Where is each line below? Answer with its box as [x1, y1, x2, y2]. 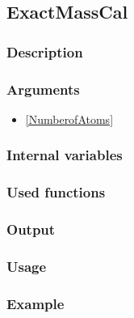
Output [6, 219, 56, 240]
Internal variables [6, 145, 123, 165]
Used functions [6, 182, 106, 202]
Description [6, 41, 83, 61]
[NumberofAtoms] [25, 110, 114, 127]
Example [6, 293, 65, 313]
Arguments [6, 78, 80, 99]
